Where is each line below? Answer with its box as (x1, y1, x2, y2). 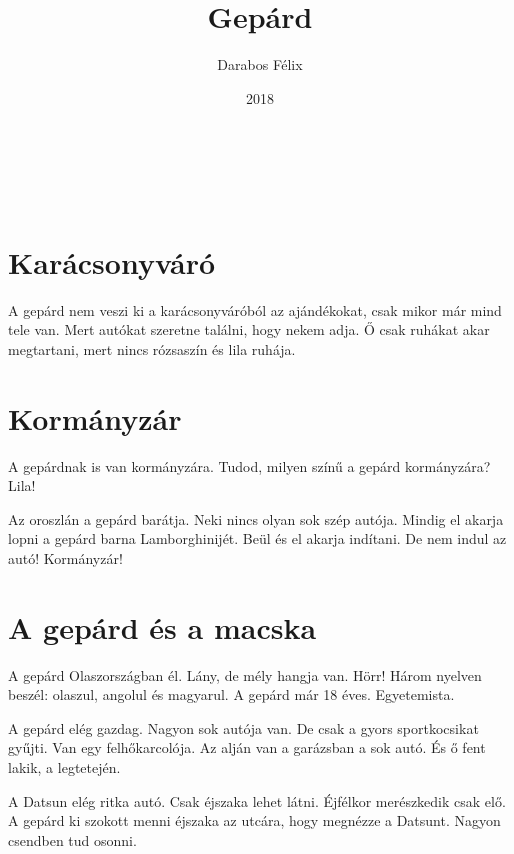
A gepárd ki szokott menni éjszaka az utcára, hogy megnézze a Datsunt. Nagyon (8, 810, 501, 831)
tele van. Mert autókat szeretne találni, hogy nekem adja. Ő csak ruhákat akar (8, 319, 490, 340)
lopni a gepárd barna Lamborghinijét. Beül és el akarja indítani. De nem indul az (8, 528, 507, 549)
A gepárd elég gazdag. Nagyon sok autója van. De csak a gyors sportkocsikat (8, 717, 479, 738)
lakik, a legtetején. (8, 757, 121, 777)
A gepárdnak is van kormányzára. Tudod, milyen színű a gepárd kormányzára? (8, 455, 491, 476)
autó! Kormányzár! (8, 547, 123, 568)
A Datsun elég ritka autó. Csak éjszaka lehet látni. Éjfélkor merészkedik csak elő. (8, 790, 506, 811)
